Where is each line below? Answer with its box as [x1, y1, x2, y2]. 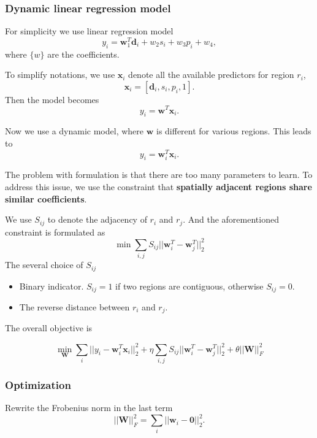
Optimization [5, 377, 71, 392]
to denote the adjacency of [47, 213, 147, 226]
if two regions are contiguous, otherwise [115, 279, 264, 292]
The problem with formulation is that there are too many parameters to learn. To [5, 168, 313, 181]
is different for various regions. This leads [156, 125, 311, 137]
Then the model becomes [5, 93, 99, 106]
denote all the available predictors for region [128, 68, 294, 81]
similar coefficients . [5, 192, 87, 205]
